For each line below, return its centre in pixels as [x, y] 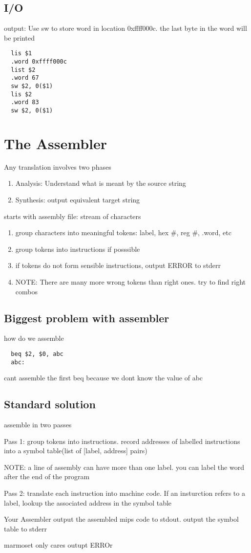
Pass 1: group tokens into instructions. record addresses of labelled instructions [122, 441]
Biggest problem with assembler [87, 318]
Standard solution [50, 404]
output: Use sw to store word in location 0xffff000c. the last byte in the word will [125, 28]
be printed [20, 37]
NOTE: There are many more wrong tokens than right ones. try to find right [130, 281]
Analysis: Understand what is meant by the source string [101, 183]
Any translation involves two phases [58, 166]
